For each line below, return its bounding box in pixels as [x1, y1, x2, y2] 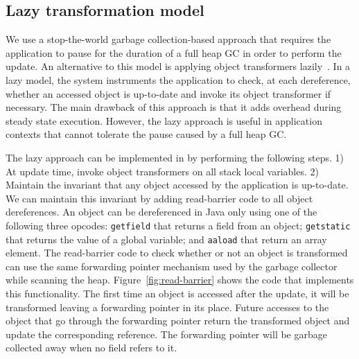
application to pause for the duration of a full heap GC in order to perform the [6, 45, 342, 60]
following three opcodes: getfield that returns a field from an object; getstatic [6, 218, 351, 232]
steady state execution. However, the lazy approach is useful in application [6, 113, 322, 128]
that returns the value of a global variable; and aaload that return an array [6, 231, 327, 246]
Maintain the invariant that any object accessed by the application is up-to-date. [6, 177, 349, 192]
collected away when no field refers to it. [6, 340, 177, 355]
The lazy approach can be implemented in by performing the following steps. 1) [6, 150, 344, 164]
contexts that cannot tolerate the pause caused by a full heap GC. [6, 127, 287, 141]
